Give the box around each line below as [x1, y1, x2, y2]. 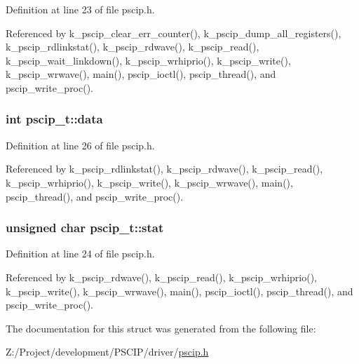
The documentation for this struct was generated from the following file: [6, 321, 316, 335]
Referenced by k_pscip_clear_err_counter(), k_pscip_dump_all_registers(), [6, 25, 341, 40]
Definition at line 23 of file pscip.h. [6, 2, 155, 16]
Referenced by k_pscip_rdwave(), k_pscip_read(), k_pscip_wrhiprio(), [6, 269, 317, 284]
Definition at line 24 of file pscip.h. [6, 246, 155, 261]
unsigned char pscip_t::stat [6, 219, 164, 236]
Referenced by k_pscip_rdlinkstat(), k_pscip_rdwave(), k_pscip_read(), [6, 161, 323, 176]
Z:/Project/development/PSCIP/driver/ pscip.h [6, 344, 209, 359]
